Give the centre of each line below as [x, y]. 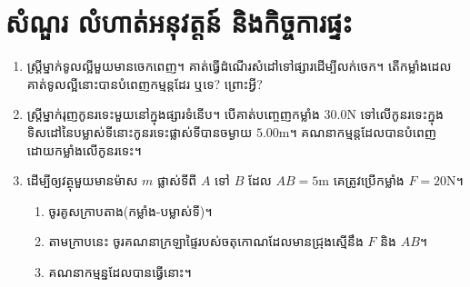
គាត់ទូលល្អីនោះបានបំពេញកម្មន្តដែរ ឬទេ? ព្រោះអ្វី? [145, 83]
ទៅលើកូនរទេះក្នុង [402, 114]
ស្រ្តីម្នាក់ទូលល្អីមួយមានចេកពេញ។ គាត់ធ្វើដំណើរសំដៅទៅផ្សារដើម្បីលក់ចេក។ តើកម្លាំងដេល [239, 66]
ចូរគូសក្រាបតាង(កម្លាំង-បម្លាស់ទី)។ [130, 210]
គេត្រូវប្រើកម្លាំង [369, 180]
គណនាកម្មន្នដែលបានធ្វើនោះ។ [120, 271]
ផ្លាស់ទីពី [177, 180]
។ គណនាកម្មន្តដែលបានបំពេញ [363, 131]
